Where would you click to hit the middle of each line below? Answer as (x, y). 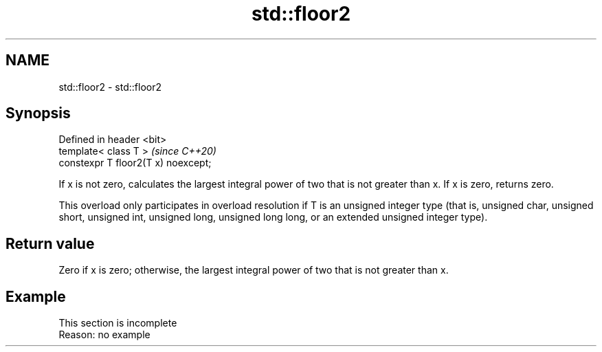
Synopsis (38, 113)
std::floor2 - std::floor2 (110, 87)
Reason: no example (104, 335)
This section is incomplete (118, 323)
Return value (50, 243)
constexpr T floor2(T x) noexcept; (135, 163)
